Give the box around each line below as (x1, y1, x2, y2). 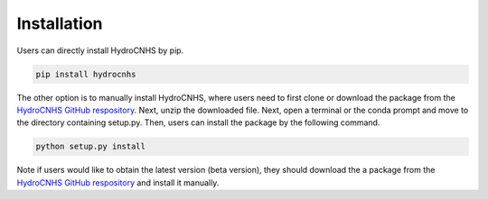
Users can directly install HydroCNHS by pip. (16, 45, 184, 56)
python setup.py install (35, 141, 146, 152)
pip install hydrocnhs (35, 68, 136, 79)
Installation (16, 14, 103, 33)
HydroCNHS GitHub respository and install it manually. (16, 176, 220, 188)
